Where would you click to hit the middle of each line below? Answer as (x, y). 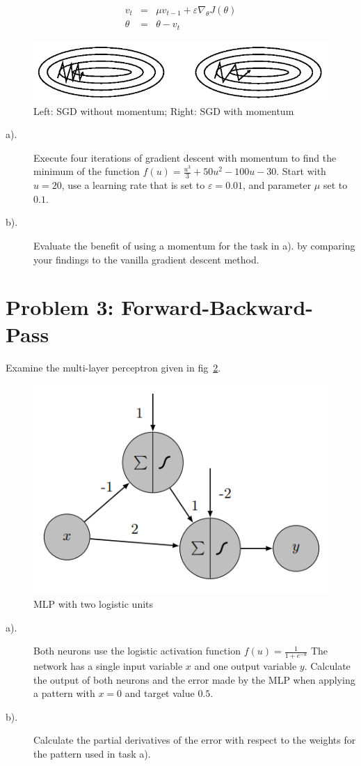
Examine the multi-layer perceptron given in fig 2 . (113, 368)
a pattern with (64, 693)
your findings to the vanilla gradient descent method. (146, 259)
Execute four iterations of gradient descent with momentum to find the (185, 157)
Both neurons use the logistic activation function (137, 651)
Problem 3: (60, 307)
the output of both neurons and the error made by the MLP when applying (194, 679)
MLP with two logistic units (94, 603)
